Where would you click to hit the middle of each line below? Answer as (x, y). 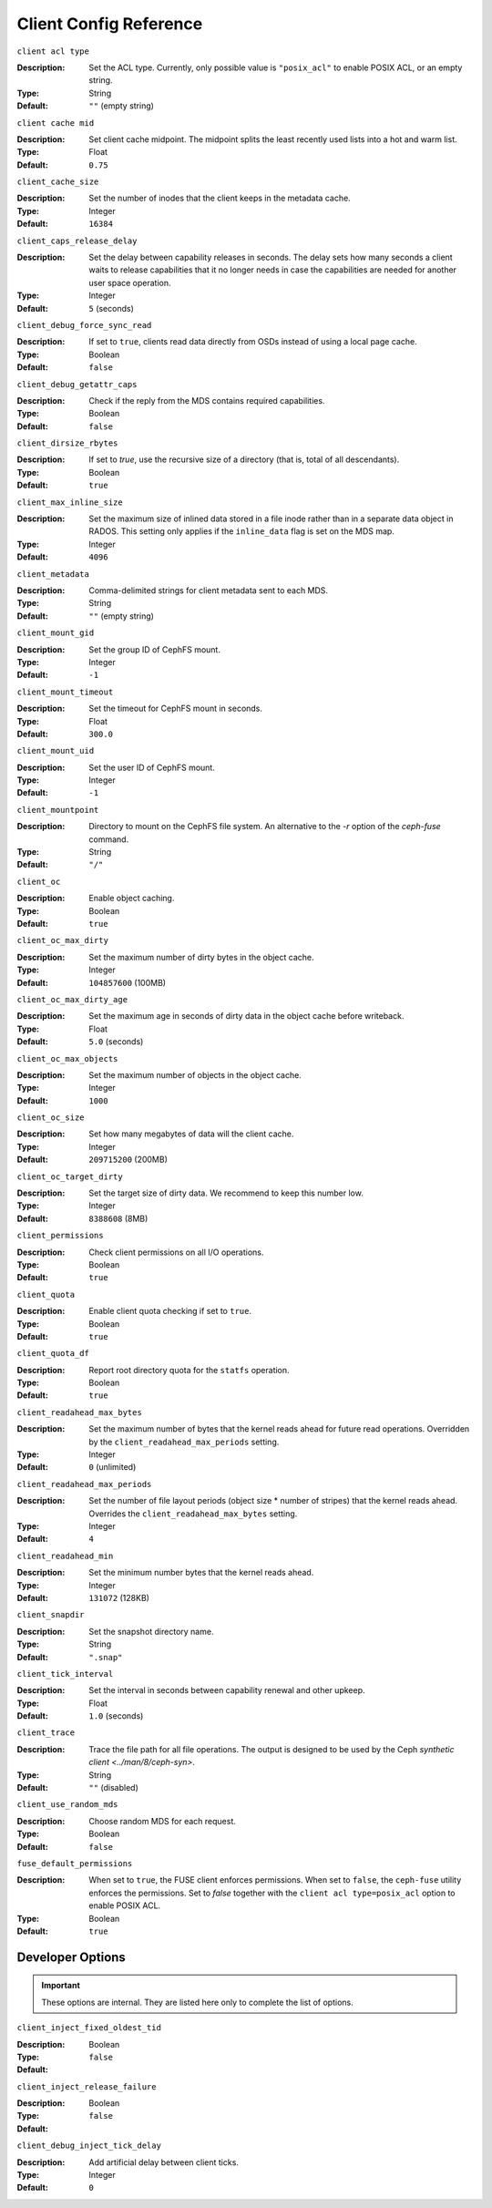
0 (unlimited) (113, 1467)
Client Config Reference (110, 24)
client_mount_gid (56, 633)
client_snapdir (51, 1615)
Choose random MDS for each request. (162, 1821)
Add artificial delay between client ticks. (164, 2162)
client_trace (46, 1733)
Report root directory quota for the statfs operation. (190, 1370)
